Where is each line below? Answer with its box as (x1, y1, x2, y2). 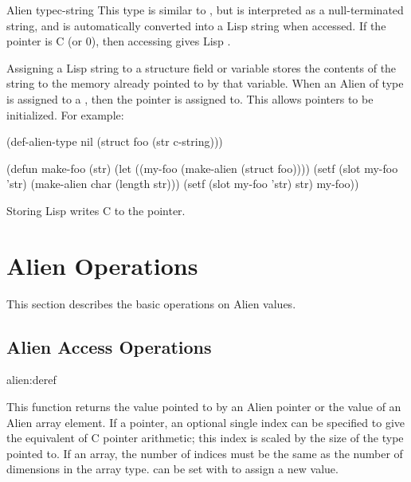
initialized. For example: (6, 106, 124, 123)
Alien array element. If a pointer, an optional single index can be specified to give (6, 413, 405, 430)
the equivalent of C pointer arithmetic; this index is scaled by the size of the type (6, 429, 404, 446)
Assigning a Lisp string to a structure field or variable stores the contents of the (6, 59, 397, 76)
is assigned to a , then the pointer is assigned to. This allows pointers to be (6, 90, 374, 107)
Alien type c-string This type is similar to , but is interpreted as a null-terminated (6, 2, 404, 18)
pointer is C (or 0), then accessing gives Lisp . (6, 33, 231, 49)
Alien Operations (6, 249, 198, 281)
